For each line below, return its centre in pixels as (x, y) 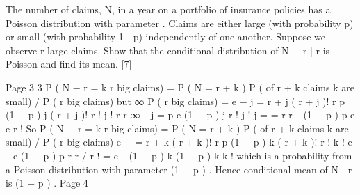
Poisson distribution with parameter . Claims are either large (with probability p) (180, 23)
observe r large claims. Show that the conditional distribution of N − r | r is (168, 50)
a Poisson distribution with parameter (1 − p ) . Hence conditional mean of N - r (179, 169)
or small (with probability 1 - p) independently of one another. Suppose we (165, 37)
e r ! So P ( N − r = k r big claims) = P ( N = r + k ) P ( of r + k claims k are (177, 128)
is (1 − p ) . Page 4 (47, 183)
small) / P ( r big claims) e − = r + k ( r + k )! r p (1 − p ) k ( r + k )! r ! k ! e (179, 142)
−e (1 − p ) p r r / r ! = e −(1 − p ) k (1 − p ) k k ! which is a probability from (179, 155)
